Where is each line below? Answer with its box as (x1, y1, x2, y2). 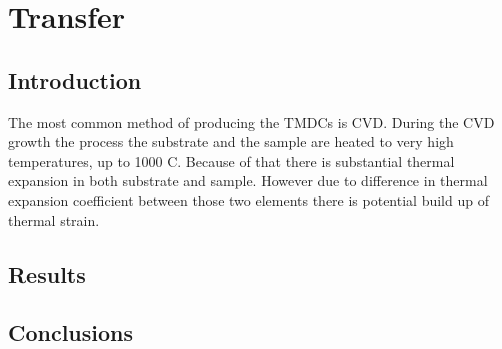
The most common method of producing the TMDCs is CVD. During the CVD (8, 111, 495, 132)
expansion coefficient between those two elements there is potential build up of (8, 189, 489, 210)
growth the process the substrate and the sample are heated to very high (8, 131, 454, 152)
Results (8, 258, 86, 289)
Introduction (8, 64, 142, 95)
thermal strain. (8, 209, 100, 230)
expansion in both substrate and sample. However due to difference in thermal (8, 170, 488, 191)
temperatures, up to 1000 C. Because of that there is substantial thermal (8, 150, 455, 171)
